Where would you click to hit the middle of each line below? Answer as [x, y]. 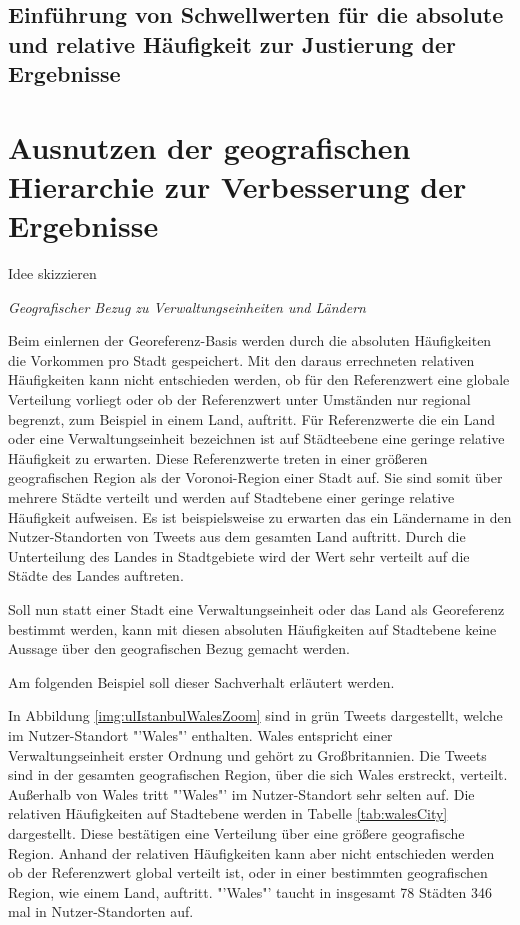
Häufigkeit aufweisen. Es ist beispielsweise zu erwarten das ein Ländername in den [260, 516]
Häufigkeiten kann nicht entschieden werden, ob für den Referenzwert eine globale [259, 379]
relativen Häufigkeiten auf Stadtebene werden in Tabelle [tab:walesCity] [228, 813]
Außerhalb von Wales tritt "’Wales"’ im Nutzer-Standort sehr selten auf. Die [241, 793]
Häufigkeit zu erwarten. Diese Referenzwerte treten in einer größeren [218, 457]
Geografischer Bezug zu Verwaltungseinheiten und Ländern [187, 306]
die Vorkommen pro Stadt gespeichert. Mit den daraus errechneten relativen [241, 359]
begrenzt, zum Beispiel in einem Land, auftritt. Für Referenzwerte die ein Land [252, 418]
